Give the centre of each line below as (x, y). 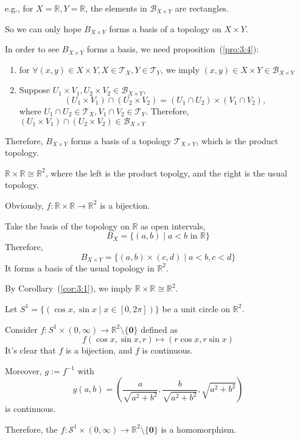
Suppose (35, 90)
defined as (159, 329)
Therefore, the (31, 429)
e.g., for (19, 8)
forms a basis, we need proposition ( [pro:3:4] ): (173, 49)
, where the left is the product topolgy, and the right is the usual (166, 173)
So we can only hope (43, 28)
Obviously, (24, 205)
